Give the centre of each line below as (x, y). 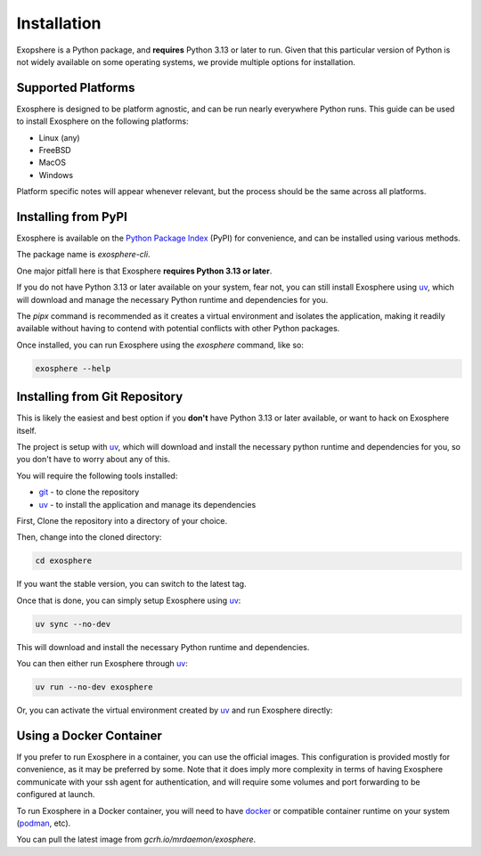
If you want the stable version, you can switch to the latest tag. (131, 584)
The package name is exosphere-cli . (83, 255)
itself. (27, 430)
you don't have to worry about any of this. (94, 460)
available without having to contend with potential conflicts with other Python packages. (178, 329)
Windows (56, 175)
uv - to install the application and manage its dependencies (147, 504)
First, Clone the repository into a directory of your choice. (122, 521)
